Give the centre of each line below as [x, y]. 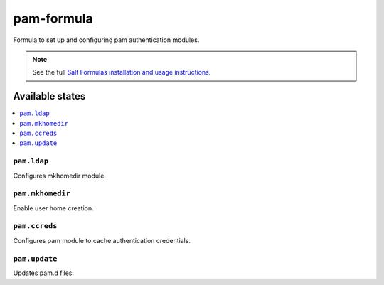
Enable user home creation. [53, 208]
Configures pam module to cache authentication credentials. [102, 240]
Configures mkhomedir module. [60, 176]
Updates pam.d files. [44, 273]
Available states [49, 96]
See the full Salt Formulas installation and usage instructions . [122, 72]
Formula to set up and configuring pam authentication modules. [106, 40]
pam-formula [53, 18]
